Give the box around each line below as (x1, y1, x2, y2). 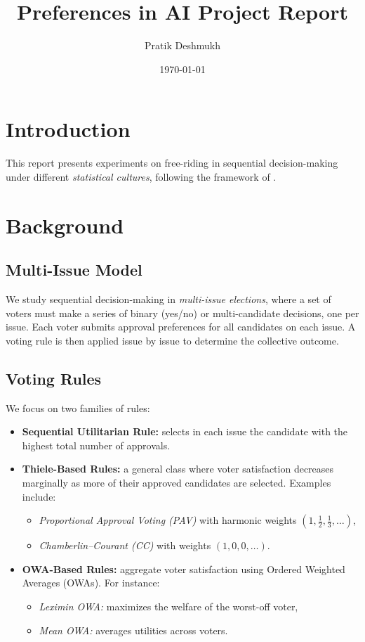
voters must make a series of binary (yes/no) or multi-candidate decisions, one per (6, 305, 359, 320)
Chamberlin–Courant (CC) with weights (39, 538, 211, 553)
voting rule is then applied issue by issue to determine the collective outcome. (6, 333, 339, 347)
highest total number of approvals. (22, 437, 171, 452)
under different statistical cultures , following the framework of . (6, 169, 277, 184)
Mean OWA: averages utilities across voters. (39, 622, 228, 637)
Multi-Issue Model (6, 259, 142, 281)
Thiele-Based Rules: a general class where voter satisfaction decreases (22, 461, 334, 476)
